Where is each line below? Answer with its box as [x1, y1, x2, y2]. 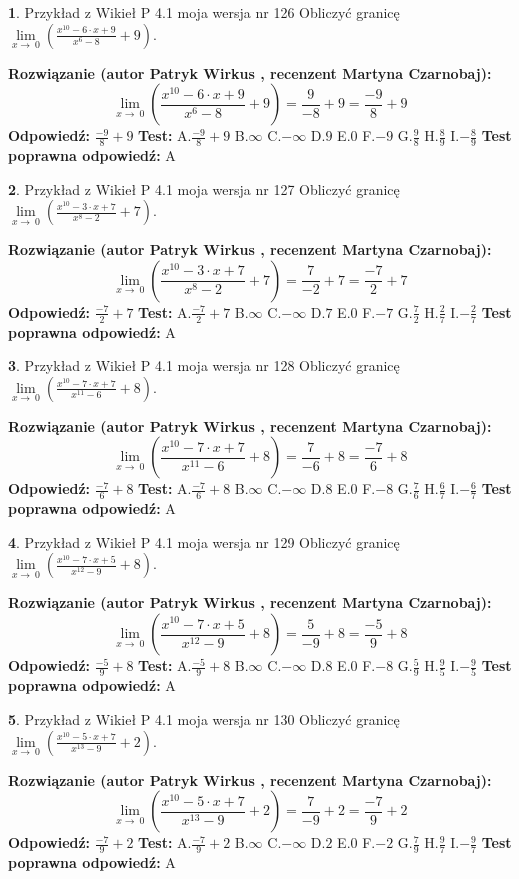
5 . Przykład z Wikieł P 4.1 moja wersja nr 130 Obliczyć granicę [8, 708, 400, 729]
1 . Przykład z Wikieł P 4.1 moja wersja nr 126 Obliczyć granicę [8, 2, 400, 22]
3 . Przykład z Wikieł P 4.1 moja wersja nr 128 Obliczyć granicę [8, 355, 400, 376]
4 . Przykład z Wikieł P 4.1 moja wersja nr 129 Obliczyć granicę [8, 531, 400, 552]
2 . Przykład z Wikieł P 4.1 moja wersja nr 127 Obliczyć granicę [8, 178, 400, 199]
